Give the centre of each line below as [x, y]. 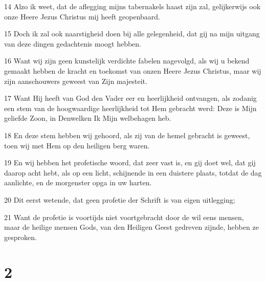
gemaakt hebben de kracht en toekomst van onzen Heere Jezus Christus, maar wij [133, 70]
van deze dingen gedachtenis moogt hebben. [73, 43]
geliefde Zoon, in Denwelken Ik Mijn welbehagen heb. [88, 118]
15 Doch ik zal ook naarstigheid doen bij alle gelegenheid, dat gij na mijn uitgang [132, 34]
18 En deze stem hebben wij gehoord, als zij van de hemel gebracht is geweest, [127, 135]
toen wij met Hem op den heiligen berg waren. [77, 145]
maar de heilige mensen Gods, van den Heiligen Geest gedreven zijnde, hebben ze [131, 227]
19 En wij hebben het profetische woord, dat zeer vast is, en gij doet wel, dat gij [130, 162]
